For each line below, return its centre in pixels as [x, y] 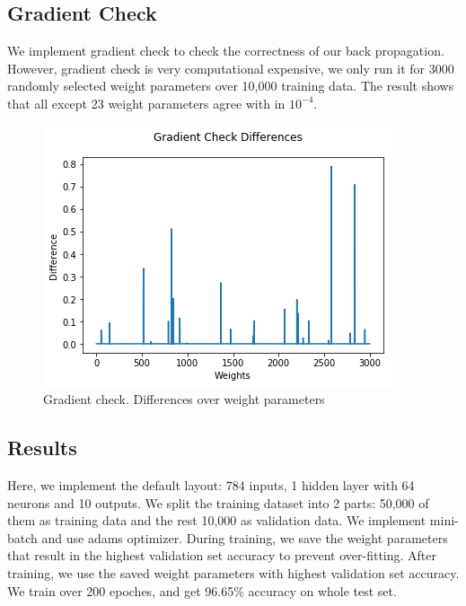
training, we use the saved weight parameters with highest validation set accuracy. [233, 572]
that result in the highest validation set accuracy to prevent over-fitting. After [222, 555]
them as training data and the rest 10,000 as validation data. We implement [217, 520]
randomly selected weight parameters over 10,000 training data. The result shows [231, 86]
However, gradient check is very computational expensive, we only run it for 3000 [231, 68]
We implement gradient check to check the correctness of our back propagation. [226, 51]
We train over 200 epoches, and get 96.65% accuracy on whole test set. [202, 590]
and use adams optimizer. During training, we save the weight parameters [245, 537]
